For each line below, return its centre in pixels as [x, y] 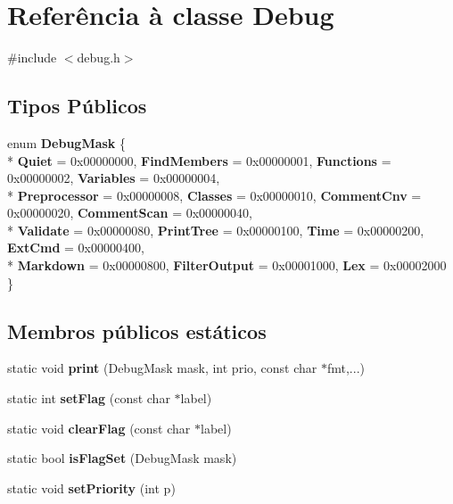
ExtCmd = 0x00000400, [76, 248]
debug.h [99, 58]
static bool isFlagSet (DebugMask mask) [122, 458]
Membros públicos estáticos [137, 330]
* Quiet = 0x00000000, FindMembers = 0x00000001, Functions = [199, 160]
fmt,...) [346, 368]
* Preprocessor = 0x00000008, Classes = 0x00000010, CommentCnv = [214, 195]
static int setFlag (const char [89, 398]
